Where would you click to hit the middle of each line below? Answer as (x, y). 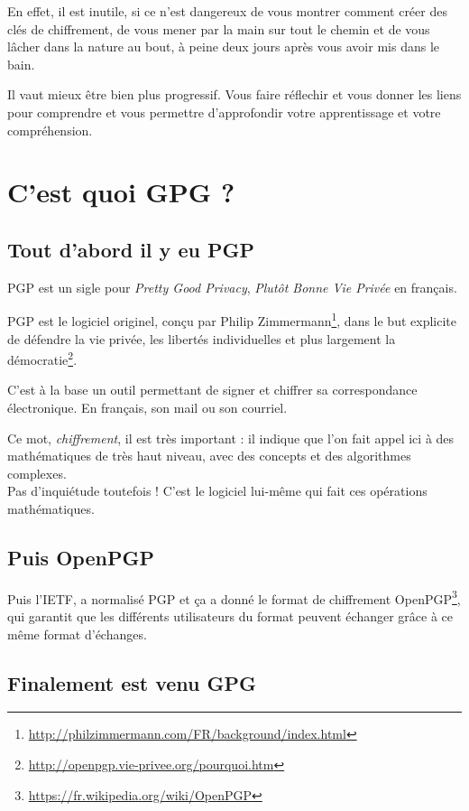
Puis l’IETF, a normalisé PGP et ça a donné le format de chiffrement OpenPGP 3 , (234, 597)
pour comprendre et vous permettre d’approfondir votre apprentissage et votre (224, 112)
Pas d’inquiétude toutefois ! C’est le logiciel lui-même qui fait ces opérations (217, 491)
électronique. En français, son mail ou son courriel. (147, 408)
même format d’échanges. (77, 634)
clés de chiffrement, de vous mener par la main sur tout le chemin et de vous (219, 28)
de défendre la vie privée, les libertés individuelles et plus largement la (202, 338)
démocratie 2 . (42, 358)
